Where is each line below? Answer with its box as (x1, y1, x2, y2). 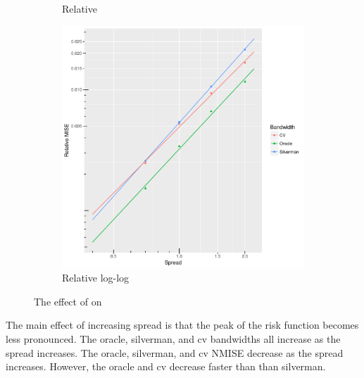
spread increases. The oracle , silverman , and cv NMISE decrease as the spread (6, 345, 344, 360)
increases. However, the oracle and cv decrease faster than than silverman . (6, 359, 326, 374)
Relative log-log (62, 270, 130, 285)
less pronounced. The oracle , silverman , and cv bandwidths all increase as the (6, 331, 341, 346)
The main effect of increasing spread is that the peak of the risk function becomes (6, 317, 359, 332)
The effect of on (34, 294, 102, 308)
